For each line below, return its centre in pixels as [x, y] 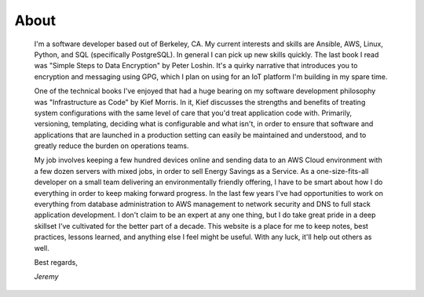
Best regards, [56, 262]
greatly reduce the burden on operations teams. [111, 146]
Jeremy [46, 277]
